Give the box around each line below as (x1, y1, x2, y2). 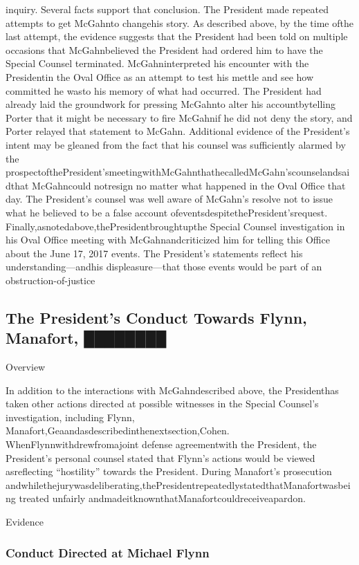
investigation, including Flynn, (6, 409, 135, 424)
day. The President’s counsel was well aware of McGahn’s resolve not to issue (6, 192, 333, 206)
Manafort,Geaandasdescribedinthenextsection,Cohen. (6, 423, 230, 438)
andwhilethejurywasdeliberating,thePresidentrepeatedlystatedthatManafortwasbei (6, 477, 351, 492)
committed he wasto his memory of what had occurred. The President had (6, 83, 322, 98)
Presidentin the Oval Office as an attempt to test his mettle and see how (6, 69, 314, 84)
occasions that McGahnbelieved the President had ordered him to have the (6, 42, 323, 57)
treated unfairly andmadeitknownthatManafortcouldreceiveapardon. (19, 491, 306, 506)
